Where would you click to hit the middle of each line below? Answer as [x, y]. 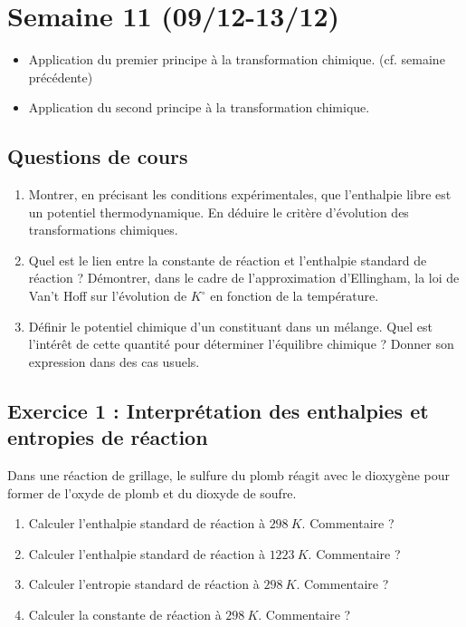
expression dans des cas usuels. [114, 361]
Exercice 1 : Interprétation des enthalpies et [218, 410]
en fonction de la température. [295, 296]
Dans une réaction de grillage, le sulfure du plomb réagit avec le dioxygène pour [228, 475]
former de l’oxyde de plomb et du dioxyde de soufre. [152, 492]
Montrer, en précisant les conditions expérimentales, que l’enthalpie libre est [240, 194]
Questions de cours [98, 156]
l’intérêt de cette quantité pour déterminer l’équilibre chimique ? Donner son [241, 344]
